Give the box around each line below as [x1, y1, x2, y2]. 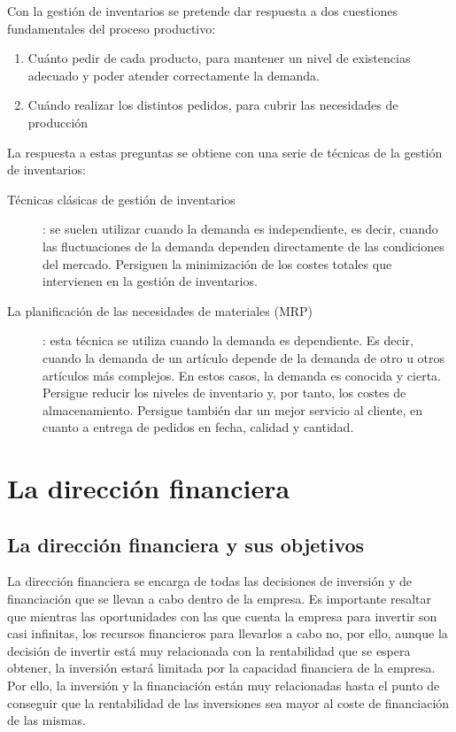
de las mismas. [7, 711, 86, 729]
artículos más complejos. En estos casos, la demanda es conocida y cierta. [43, 366, 441, 384]
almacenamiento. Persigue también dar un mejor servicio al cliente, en [43, 400, 423, 419]
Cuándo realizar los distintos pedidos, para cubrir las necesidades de [27, 96, 398, 114]
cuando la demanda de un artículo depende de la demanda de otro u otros [43, 348, 445, 366]
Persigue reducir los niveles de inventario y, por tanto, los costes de [43, 383, 406, 402]
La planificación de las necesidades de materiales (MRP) [7, 301, 313, 320]
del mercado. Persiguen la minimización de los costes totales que [43, 254, 392, 273]
